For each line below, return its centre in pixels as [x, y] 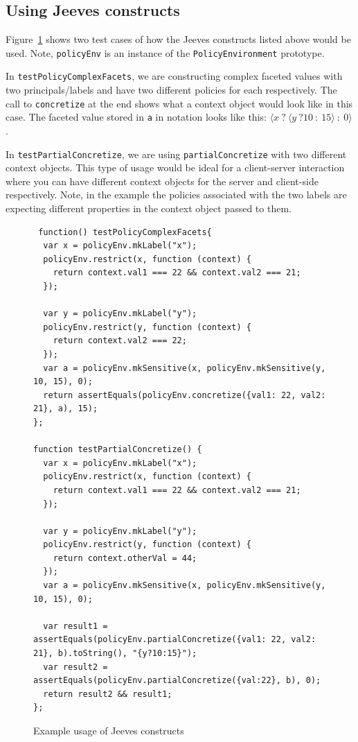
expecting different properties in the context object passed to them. [149, 208]
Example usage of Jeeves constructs [109, 731]
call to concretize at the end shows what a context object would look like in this [179, 103]
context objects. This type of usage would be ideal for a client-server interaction [175, 167]
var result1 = [75, 626]
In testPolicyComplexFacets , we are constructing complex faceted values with [174, 76]
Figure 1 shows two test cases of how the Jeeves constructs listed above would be [178, 39]
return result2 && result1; [108, 694]
